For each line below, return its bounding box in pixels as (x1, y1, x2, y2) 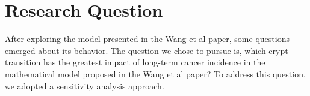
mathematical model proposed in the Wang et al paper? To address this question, (5, 67, 306, 80)
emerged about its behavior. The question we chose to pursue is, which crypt (5, 44, 288, 56)
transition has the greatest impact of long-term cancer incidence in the (5, 56, 265, 68)
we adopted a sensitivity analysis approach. (5, 79, 164, 92)
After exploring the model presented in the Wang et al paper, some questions (5, 32, 290, 45)
